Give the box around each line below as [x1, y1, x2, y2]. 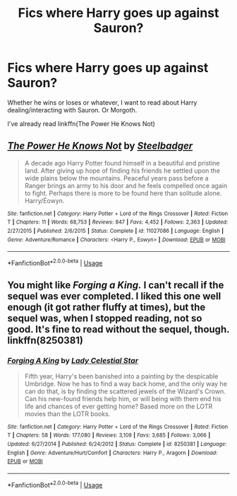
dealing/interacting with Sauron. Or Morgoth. [7, 105, 138, 114]
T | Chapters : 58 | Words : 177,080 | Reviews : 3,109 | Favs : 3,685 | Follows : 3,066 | [7, 432, 211, 439]
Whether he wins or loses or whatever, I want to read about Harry [7, 98, 197, 107]
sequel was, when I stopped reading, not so [7, 313, 202, 325]
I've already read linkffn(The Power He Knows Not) [7, 119, 155, 128]
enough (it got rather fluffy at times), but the [7, 301, 206, 313]
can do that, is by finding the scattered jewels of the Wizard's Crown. [24, 387, 226, 396]
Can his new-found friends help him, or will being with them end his [24, 394, 221, 403]
